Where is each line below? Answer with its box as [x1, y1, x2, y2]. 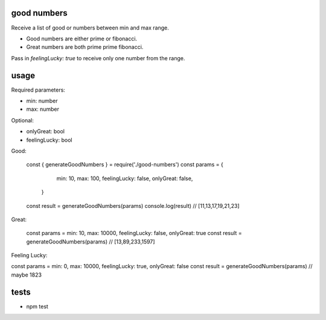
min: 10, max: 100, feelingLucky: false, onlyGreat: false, [56, 175, 193, 182]
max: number [26, 105, 60, 113]
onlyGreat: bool [26, 128, 65, 135]
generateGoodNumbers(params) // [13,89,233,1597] [26, 238, 155, 245]
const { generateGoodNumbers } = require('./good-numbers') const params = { [26, 161, 223, 168]
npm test [26, 303, 48, 310]
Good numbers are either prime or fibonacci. [26, 35, 138, 42]
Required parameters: [11, 86, 66, 93]
